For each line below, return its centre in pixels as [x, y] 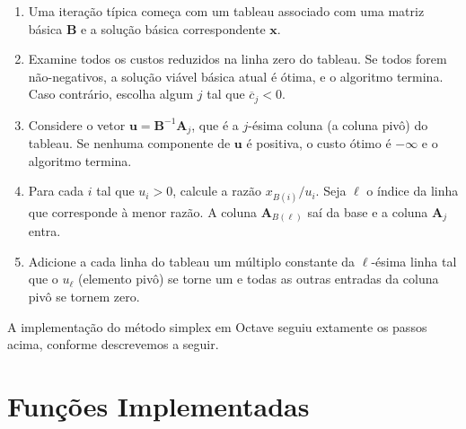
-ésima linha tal [414, 261]
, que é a [215, 124]
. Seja [331, 191]
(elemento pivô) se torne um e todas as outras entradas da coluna [259, 279]
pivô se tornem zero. [84, 296]
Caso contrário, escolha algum [111, 94]
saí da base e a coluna [368, 211]
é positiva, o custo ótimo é [319, 143]
